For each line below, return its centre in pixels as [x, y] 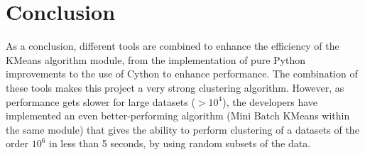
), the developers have [270, 101]
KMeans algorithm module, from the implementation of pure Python [156, 59]
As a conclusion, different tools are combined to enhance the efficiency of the [173, 46]
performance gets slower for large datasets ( [100, 101]
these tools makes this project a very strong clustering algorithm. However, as [175, 87]
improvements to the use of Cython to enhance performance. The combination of [182, 74]
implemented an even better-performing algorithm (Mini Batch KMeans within [178, 116]
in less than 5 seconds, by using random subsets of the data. [180, 143]
